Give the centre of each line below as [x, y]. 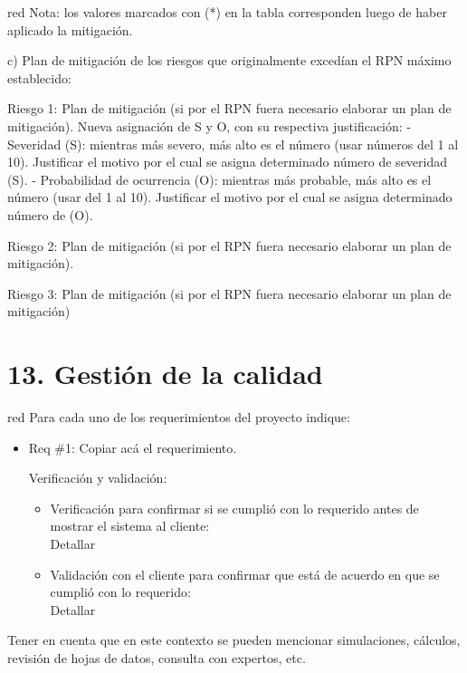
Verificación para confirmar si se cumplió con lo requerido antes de [234, 508]
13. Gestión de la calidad [165, 374]
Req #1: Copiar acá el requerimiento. [133, 447]
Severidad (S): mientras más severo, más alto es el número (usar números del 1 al [233, 144]
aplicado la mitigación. [70, 29]
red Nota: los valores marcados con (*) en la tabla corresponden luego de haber [227, 12]
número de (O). [50, 214]
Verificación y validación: [98, 478]
